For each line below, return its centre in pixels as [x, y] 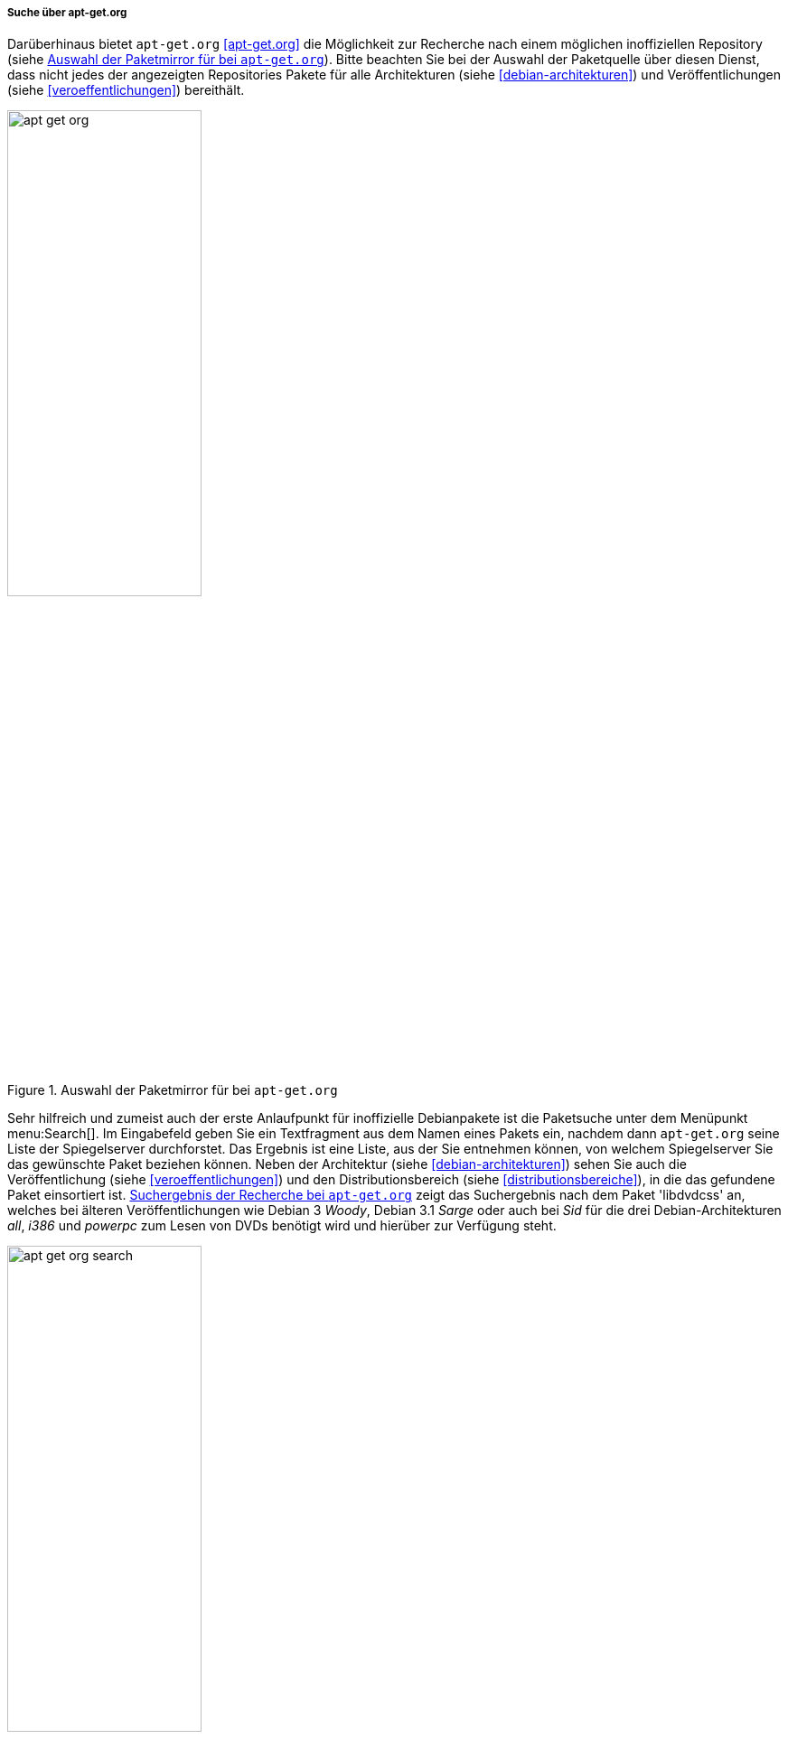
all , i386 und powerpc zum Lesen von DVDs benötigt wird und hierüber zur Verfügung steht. [282, 1226]
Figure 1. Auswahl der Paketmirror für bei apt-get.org [173, 1090]
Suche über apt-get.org [67, 13]
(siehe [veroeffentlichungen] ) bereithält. [126, 90]
